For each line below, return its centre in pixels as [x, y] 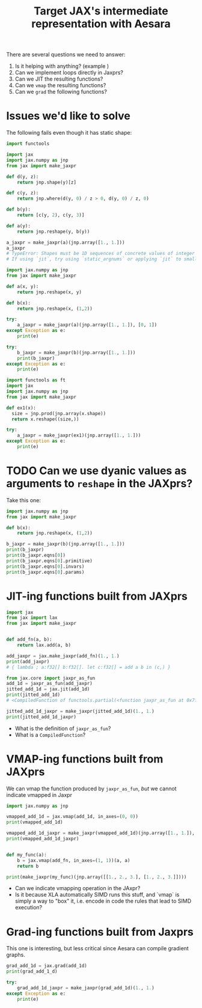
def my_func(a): [26, 855]
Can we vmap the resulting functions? [60, 85]
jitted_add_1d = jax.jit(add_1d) [48, 689]
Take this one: [23, 500]
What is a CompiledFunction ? [50, 734]
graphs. [16, 955]
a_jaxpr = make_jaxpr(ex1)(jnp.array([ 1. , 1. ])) [79, 435]
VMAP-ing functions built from [85, 759]
